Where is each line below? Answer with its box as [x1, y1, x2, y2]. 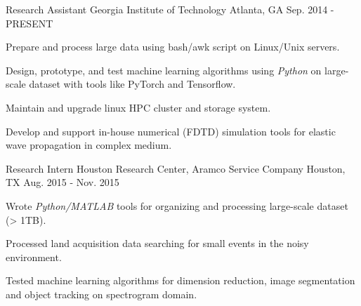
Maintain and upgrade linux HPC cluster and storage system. [6, 100, 271, 114]
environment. [6, 249, 62, 264]
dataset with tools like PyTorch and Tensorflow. [29, 76, 236, 91]
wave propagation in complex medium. [6, 138, 172, 152]
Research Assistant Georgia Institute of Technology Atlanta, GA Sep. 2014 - [6, 2, 334, 16]
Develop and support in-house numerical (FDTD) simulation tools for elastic [6, 124, 336, 138]
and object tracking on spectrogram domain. [6, 286, 197, 301]
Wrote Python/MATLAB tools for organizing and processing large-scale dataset [6, 198, 348, 213]
